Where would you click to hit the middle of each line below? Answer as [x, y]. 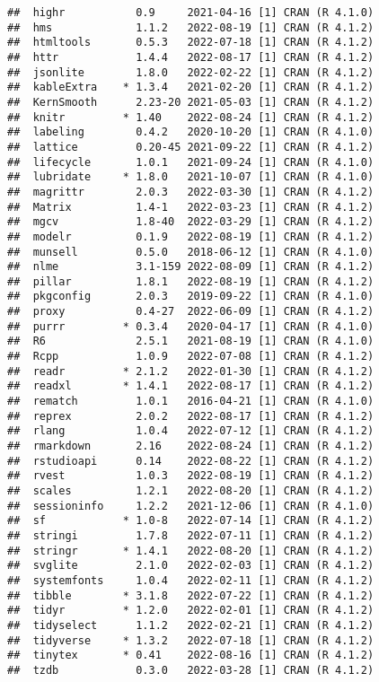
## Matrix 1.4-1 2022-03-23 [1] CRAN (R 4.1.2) [191, 207]
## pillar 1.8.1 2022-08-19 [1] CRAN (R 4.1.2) [191, 281]
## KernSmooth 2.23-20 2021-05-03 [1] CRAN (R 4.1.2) [191, 102]
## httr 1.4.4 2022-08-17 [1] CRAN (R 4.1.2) [191, 57]
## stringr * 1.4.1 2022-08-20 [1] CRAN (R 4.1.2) [191, 551]
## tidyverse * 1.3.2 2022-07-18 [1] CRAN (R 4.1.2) [191, 640]
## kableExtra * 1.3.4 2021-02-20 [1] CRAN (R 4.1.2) [191, 87]
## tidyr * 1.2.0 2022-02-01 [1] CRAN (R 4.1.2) [191, 611]
